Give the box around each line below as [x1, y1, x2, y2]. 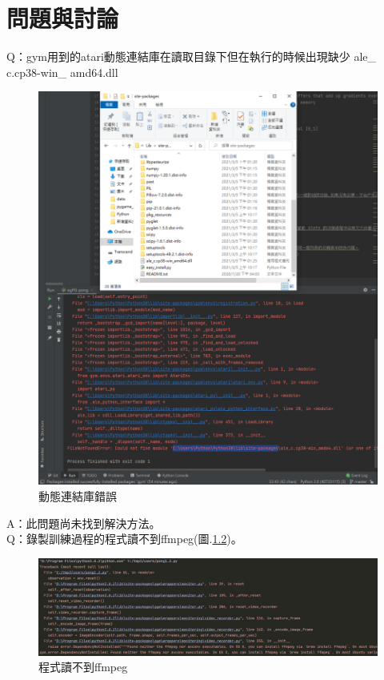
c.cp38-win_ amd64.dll [6, 63, 118, 80]
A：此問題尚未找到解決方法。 [6, 514, 161, 531]
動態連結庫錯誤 [38, 488, 117, 505]
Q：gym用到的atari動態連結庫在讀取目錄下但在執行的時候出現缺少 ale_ [6, 48, 377, 65]
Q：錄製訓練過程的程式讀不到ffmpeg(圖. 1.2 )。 [6, 530, 242, 547]
